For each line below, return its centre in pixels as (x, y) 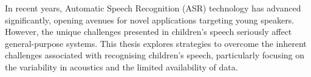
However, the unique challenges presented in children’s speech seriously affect (149, 32)
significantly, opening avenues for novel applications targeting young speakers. (150, 20)
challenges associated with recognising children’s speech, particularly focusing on (155, 55)
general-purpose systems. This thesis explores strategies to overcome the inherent (156, 43)
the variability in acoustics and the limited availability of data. (121, 66)
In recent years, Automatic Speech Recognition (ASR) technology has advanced (153, 8)
